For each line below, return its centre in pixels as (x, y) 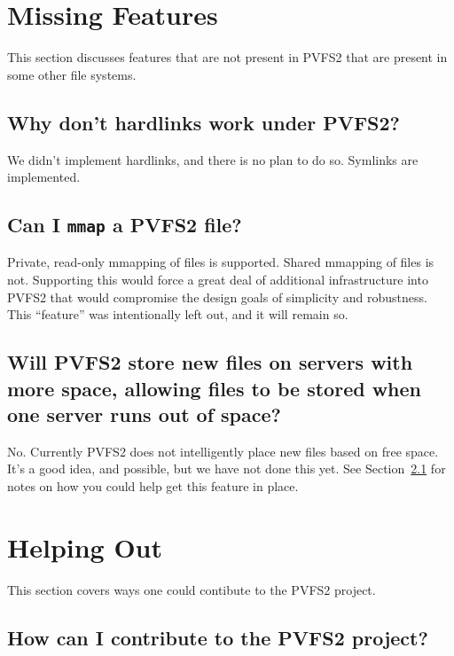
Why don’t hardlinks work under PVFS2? (204, 122)
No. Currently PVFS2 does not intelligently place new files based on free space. (223, 451)
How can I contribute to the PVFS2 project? (218, 637)
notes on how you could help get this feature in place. (153, 486)
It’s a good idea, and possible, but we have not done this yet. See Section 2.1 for (227, 469)
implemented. (44, 177)
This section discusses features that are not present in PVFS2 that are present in (227, 57)
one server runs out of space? (144, 414)
